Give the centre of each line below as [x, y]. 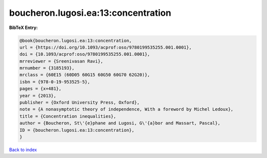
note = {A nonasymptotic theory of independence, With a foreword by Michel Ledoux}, [126, 109]
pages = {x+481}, [41, 89]
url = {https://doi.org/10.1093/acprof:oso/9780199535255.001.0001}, [106, 47]
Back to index [23, 150]
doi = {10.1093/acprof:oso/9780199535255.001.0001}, [85, 54]
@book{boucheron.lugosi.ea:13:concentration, [76, 40]
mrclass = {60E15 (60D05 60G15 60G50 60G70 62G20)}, [85, 75]
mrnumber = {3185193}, [47, 68]
